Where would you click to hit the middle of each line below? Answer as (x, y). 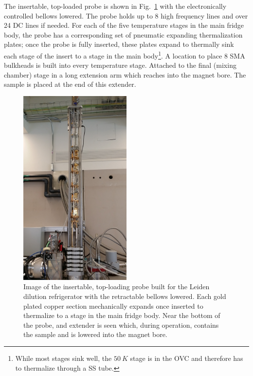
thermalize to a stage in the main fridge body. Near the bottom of (122, 315)
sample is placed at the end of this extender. (70, 84)
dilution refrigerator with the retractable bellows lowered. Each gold (125, 296)
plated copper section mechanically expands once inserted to (113, 306)
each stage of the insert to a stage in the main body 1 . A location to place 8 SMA (125, 55)
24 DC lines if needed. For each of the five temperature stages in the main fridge (124, 25)
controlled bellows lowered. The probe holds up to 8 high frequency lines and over (126, 15)
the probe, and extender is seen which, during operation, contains (121, 325)
